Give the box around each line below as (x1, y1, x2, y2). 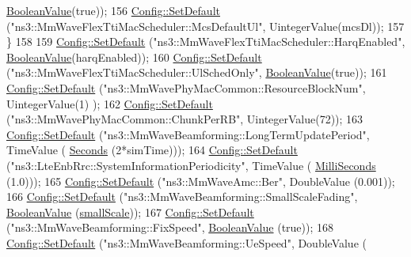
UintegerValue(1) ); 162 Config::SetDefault (6, 95, 213, 111)
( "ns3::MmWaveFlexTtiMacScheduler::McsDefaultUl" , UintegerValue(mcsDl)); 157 (6, 17, 405, 34)
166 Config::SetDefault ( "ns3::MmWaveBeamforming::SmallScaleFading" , (6, 188, 358, 205)
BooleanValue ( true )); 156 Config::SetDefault (6, 2, 220, 18)
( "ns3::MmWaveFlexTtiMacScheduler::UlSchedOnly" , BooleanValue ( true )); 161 (6, 64, 387, 81)
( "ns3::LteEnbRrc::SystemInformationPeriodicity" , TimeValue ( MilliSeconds (6, 157, 376, 173)
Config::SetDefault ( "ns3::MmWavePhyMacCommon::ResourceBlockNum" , (6, 79, 366, 96)
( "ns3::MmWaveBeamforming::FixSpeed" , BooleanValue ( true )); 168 (6, 219, 334, 236)
